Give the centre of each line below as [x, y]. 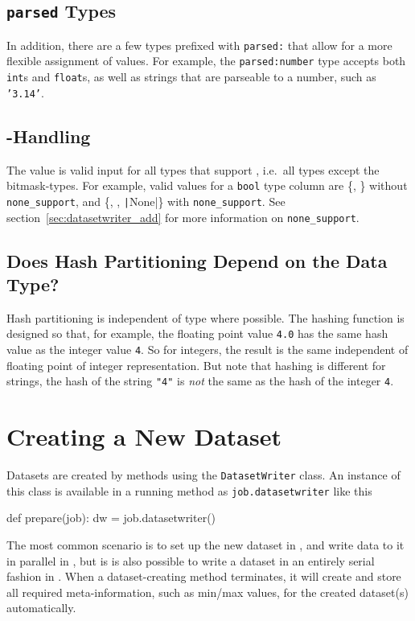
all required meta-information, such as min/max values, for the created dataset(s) [207, 592]
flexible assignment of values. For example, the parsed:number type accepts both [206, 61]
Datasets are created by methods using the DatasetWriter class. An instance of [203, 475]
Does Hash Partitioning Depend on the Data [197, 260]
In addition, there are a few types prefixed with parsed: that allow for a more [199, 45]
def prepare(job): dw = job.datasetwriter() [111, 518]
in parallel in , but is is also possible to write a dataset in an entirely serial [191, 560]
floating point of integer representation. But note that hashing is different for [196, 365]
